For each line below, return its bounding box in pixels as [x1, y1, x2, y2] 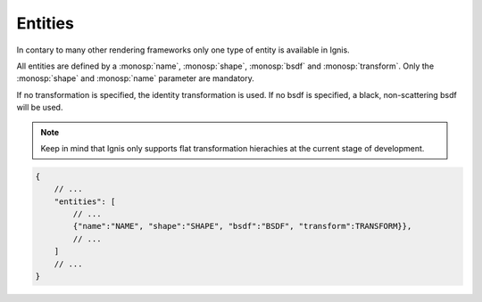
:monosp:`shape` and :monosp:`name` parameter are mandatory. [16, 73, 254, 84]
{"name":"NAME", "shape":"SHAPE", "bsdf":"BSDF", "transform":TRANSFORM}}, [72, 221, 412, 232]
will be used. [16, 102, 63, 113]
